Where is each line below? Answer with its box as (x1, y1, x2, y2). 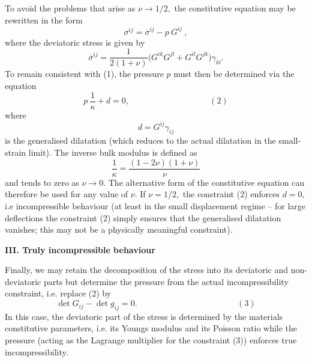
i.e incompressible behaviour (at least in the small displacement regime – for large (5, 199, 306, 212)
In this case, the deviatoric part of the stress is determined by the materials (5, 310, 283, 322)
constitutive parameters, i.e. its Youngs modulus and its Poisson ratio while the (5, 322, 298, 334)
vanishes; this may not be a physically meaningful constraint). (5, 223, 233, 236)
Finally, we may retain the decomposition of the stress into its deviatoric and (5, 263, 289, 276)
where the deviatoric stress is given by (5, 35, 145, 48)
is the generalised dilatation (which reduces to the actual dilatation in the (5, 134, 276, 147)
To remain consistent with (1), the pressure (5, 67, 164, 80)
